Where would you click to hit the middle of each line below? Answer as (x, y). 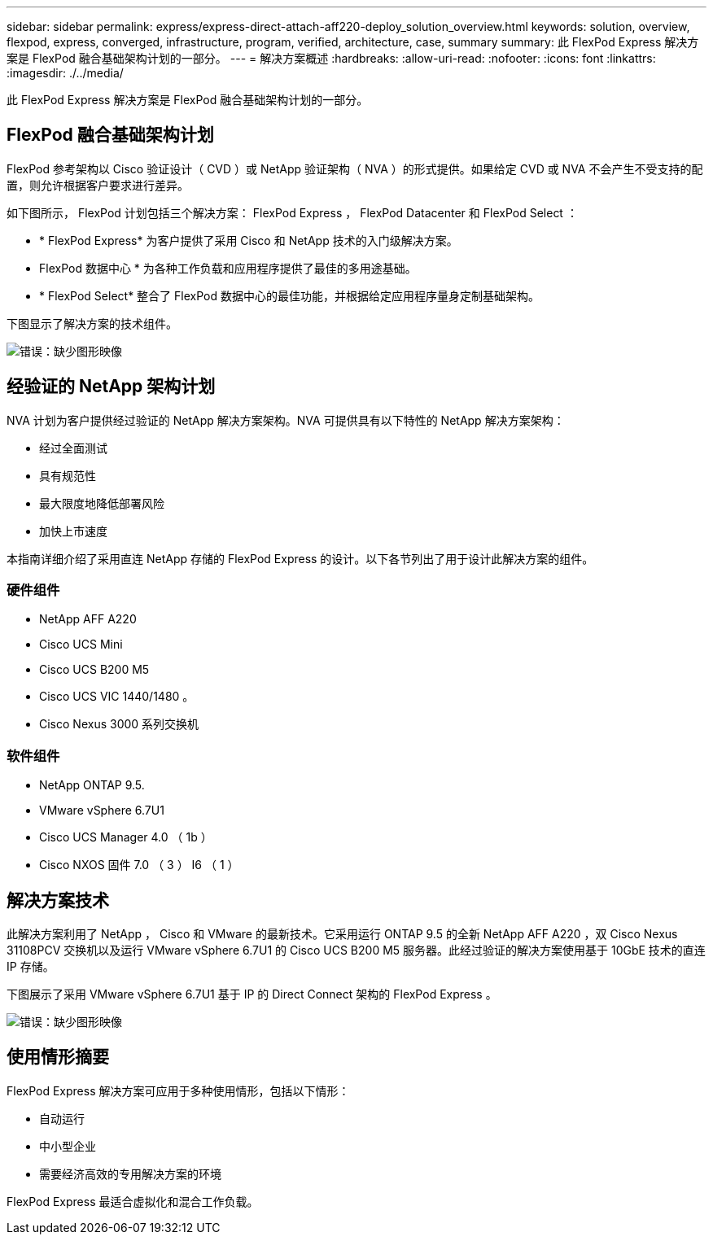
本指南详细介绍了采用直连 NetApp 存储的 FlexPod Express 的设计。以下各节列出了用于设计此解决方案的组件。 (300, 558)
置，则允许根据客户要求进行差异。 (98, 185)
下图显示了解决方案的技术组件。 (92, 323)
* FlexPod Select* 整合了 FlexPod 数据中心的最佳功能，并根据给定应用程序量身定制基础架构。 (289, 295)
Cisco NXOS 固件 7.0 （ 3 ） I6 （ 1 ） (139, 865)
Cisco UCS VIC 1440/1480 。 (117, 697)
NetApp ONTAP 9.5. (92, 785)
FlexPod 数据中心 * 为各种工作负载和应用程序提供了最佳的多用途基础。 (228, 268)
